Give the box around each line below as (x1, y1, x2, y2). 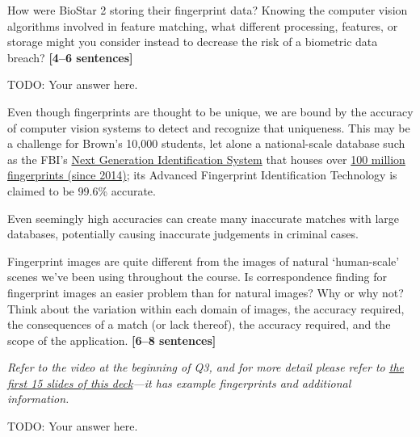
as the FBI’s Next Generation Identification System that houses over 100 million (7, 150, 405, 167)
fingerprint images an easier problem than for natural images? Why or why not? (7, 284, 404, 300)
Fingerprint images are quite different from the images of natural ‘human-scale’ (7, 252, 400, 269)
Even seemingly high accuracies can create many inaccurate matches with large (7, 209, 400, 226)
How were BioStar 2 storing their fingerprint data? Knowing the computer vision (7, 2, 408, 18)
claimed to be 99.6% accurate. (7, 182, 156, 199)
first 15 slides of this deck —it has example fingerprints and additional (7, 374, 351, 391)
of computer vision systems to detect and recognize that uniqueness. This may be (7, 119, 410, 136)
